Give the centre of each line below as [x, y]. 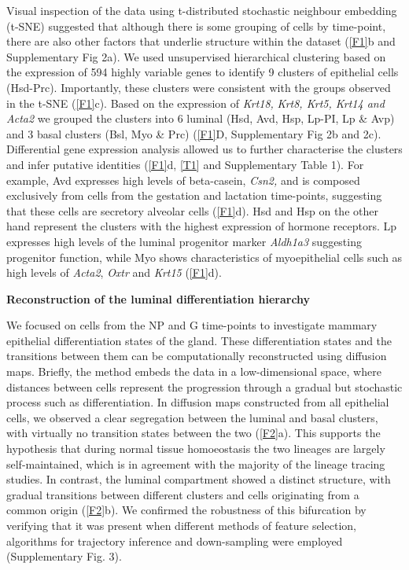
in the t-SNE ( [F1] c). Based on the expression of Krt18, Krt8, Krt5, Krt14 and [195, 103]
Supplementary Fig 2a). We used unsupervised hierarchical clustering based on [196, 56]
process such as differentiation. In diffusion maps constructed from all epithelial [198, 402]
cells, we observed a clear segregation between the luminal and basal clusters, [192, 417]
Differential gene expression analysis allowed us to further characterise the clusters [204, 149]
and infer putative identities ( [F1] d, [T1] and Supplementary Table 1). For [185, 164]
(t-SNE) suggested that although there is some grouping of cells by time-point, [196, 26]
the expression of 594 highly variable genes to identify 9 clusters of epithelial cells [203, 72]
